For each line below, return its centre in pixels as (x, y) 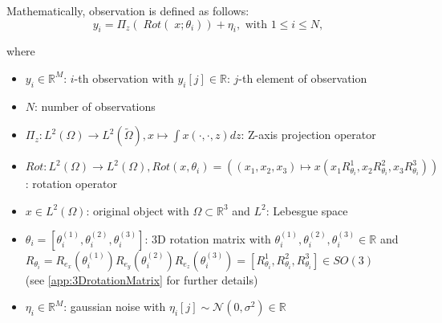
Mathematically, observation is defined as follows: (128, 10)
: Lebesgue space (307, 210)
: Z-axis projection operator (308, 135)
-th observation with (124, 78)
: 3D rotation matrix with (208, 238)
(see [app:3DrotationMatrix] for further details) (142, 279)
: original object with (138, 210)
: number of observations (95, 106)
